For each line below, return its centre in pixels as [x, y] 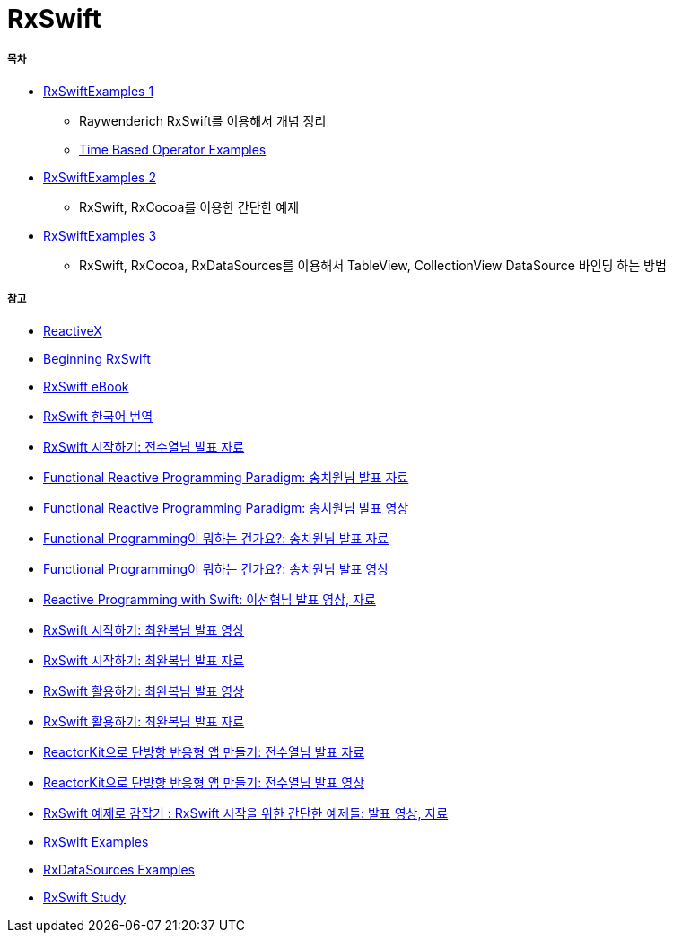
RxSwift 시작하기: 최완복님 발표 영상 [144, 629]
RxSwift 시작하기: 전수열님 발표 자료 [144, 446]
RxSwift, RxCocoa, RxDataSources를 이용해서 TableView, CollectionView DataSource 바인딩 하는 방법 [373, 265]
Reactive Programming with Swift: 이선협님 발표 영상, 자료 [210, 599]
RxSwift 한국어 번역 [98, 416]
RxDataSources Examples [119, 869]
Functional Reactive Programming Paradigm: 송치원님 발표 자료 [226, 477]
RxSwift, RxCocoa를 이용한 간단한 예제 [189, 206]
